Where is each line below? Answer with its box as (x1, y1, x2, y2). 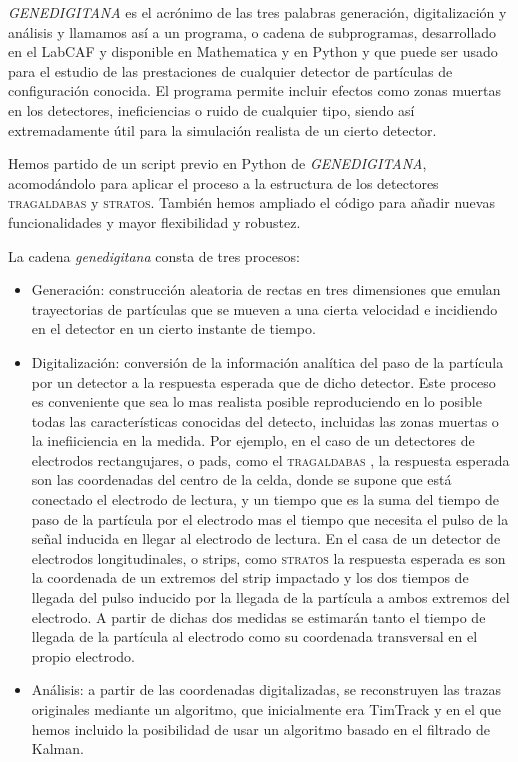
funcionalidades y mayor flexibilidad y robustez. (8, 211, 301, 232)
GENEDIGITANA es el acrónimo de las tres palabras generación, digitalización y (8, 2, 507, 22)
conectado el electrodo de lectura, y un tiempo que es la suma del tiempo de (31, 489, 500, 510)
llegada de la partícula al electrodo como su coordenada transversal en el (31, 626, 478, 647)
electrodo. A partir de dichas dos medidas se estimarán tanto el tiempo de (31, 606, 486, 627)
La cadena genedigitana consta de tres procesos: (8, 245, 300, 266)
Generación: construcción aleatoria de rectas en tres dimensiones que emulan (31, 279, 501, 300)
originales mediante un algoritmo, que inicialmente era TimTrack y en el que (31, 699, 502, 719)
